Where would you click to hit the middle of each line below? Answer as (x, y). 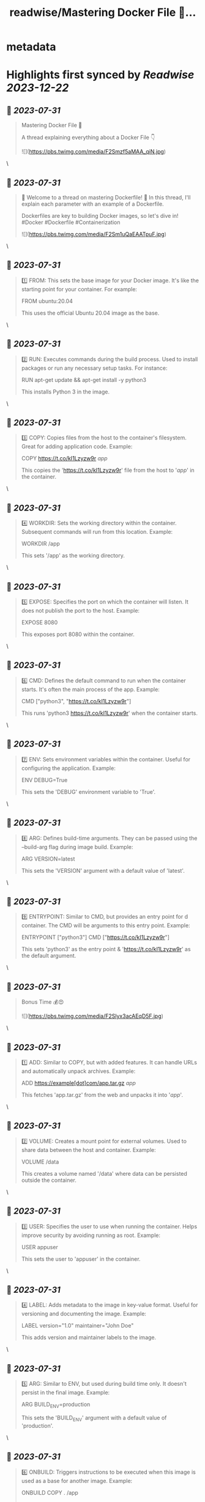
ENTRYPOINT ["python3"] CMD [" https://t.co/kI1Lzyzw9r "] (95, 937)
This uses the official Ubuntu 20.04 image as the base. (90, 313)
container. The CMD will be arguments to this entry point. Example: (106, 925)
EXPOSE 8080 (39, 622)
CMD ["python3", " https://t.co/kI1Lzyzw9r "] (76, 701)
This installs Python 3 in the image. (65, 392)
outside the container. (49, 1180)
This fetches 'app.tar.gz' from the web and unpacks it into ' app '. (102, 1094)
